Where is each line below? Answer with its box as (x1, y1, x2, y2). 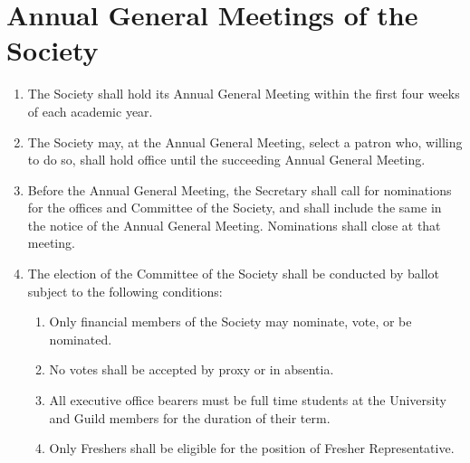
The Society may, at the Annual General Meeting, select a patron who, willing (27, 132, 463, 151)
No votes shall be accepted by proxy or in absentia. (49, 360, 334, 379)
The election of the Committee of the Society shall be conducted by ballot (27, 264, 440, 283)
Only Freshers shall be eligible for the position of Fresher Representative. (49, 439, 455, 458)
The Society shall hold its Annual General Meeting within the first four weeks (27, 84, 460, 103)
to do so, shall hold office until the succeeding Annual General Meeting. (27, 150, 426, 169)
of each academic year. (27, 101, 153, 120)
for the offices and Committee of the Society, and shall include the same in (27, 198, 442, 217)
